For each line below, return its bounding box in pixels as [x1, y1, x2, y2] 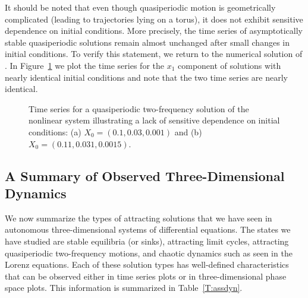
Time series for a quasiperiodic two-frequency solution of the [29, 102, 249, 115]
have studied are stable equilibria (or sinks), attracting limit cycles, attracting [5, 234, 289, 247]
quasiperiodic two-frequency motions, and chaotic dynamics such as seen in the [5, 246, 293, 259]
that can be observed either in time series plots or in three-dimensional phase [5, 270, 287, 282]
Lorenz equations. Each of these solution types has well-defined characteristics [5, 258, 289, 271]
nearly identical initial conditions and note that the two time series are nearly [5, 71, 288, 83]
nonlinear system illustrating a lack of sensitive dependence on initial [29, 114, 280, 126]
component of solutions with [178, 59, 281, 71]
